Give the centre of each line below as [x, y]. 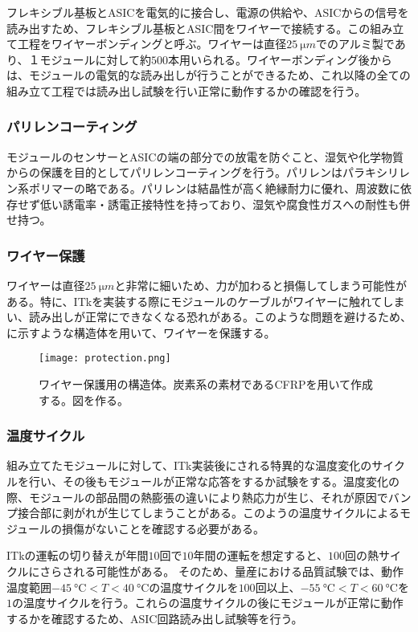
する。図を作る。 [84, 400]
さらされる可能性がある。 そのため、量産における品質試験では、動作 [221, 571]
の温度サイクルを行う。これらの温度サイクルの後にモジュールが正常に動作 [208, 603]
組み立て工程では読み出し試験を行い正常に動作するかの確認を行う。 [186, 90]
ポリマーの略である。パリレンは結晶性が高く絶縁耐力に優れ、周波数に [214, 188]
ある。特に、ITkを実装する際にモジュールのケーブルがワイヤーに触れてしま [206, 301]
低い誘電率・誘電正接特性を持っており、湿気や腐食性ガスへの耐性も [219, 204]
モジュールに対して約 [96, 59]
